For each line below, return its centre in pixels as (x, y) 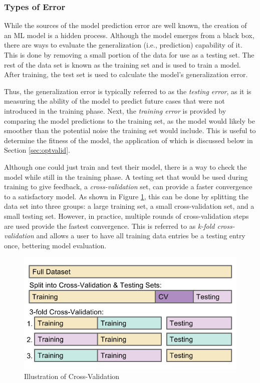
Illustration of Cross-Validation (72, 376)
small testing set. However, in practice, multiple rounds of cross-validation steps (126, 216)
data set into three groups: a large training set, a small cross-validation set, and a (129, 206)
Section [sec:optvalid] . (37, 150)
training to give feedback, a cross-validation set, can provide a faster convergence (128, 186)
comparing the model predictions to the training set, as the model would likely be (129, 120)
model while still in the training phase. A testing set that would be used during (126, 176)
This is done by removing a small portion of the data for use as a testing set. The (129, 55)
